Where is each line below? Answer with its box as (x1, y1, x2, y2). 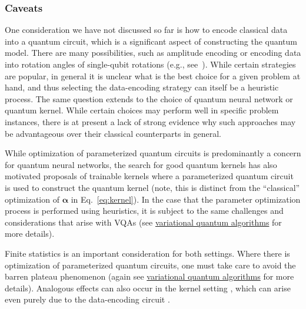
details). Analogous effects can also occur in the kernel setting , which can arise (5, 281, 291, 294)
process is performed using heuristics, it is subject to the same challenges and (5, 204, 284, 217)
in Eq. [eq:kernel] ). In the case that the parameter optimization (71, 193, 301, 205)
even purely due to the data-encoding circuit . (5, 293, 170, 305)
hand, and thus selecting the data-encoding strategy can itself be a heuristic (5, 81, 279, 93)
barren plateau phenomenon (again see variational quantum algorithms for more (5, 270, 294, 283)
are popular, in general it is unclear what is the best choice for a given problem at (5, 69, 301, 82)
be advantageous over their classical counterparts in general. (5, 127, 221, 139)
